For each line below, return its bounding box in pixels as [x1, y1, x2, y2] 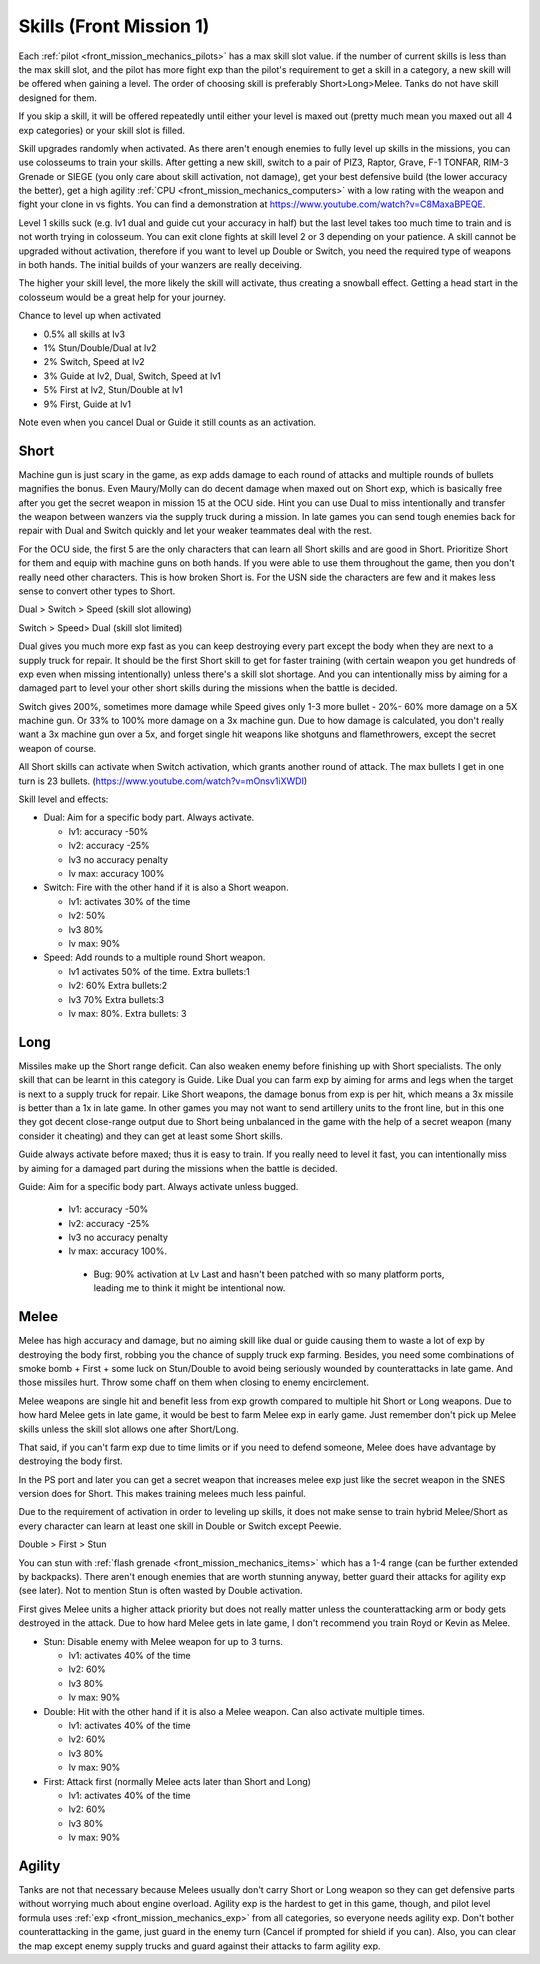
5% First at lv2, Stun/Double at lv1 [43, 384, 184, 396]
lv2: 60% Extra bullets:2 [68, 980, 168, 992]
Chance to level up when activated [18, 310, 162, 322]
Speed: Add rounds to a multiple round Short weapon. [43, 951, 266, 964]
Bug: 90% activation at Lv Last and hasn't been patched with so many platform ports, [93, 1268, 445, 1280]
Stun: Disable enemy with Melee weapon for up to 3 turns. [43, 1635, 284, 1647]
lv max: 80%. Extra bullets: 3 [68, 1007, 187, 1019]
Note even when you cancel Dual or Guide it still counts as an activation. [18, 416, 317, 428]
